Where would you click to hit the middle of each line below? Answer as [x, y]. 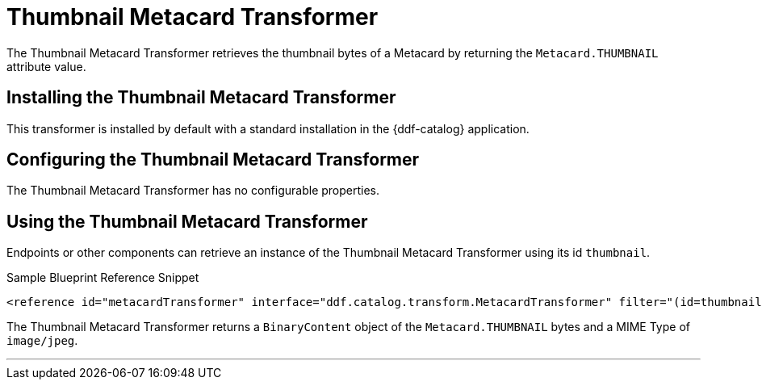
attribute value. [46, 66]
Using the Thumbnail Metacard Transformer [187, 221]
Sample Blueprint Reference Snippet [103, 278]
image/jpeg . [42, 341]
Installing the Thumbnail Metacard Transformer [201, 98]
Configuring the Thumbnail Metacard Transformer [213, 160]
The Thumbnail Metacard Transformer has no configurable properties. [193, 191]
